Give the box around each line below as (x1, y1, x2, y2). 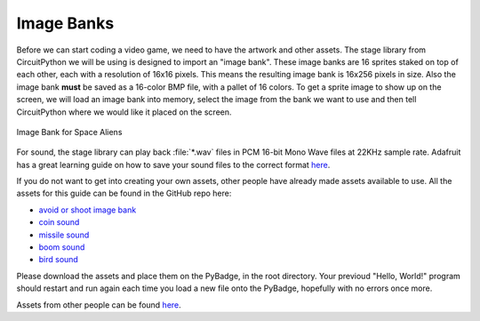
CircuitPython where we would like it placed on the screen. (16, 107, 232, 117)
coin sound (38, 217, 80, 228)
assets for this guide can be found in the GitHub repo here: (16, 188, 232, 199)
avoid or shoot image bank (38, 205, 137, 215)
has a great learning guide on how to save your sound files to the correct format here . (16, 159, 331, 170)
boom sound (38, 242, 85, 253)
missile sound (38, 229, 90, 240)
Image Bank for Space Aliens (16, 126, 123, 137)
